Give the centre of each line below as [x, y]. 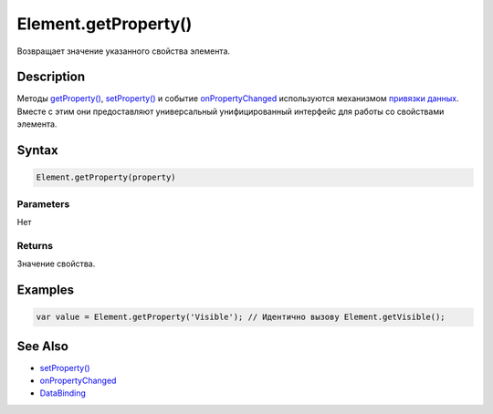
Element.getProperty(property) [106, 177]
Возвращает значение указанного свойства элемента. [124, 51]
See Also [42, 346]
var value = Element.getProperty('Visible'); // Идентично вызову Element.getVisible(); [241, 317]
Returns [35, 245]
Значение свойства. [56, 264]
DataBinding [63, 393]
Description [51, 77]
